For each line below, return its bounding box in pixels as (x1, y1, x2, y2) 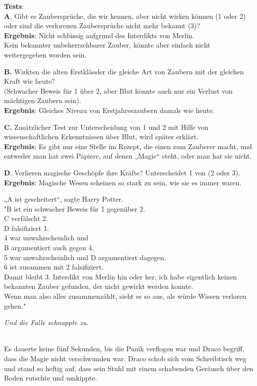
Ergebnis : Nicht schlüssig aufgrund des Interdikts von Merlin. (4, 30, 194, 40)
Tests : (4, 1, 24, 11)
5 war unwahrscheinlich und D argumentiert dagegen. (4, 252, 166, 262)
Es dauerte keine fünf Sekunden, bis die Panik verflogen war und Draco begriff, (4, 343, 245, 354)
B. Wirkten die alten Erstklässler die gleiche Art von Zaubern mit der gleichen (4, 66, 244, 76)
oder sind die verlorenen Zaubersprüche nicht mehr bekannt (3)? (4, 20, 200, 31)
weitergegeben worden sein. (4, 49, 87, 59)
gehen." (4, 300, 26, 311)
